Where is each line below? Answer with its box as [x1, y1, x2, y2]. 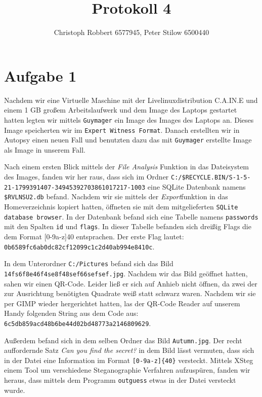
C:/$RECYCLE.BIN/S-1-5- [171, 174, 251, 181]
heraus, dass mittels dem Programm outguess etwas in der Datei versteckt [4, 375, 236, 385]
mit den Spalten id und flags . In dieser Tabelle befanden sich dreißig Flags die [4, 221, 251, 232]
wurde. [4, 384, 25, 395]
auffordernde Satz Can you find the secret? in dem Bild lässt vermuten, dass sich [4, 345, 254, 355]
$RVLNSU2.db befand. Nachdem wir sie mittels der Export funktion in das [4, 191, 228, 202]
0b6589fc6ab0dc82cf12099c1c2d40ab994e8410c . [4, 241, 155, 251]
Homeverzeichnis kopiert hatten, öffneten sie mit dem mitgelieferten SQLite [4, 201, 238, 211]
